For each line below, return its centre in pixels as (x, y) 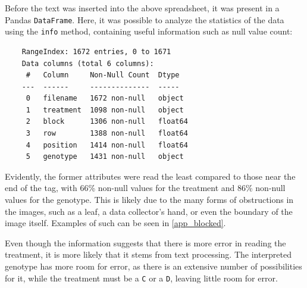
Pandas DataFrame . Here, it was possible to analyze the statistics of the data (145, 19)
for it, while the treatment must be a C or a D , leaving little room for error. (141, 278)
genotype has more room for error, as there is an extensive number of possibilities (153, 266)
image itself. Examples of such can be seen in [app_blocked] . (115, 223)
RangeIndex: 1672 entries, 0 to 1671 (96, 51)
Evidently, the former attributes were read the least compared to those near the (150, 176)
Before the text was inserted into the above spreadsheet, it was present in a (142, 8)
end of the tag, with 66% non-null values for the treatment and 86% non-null (145, 188)
